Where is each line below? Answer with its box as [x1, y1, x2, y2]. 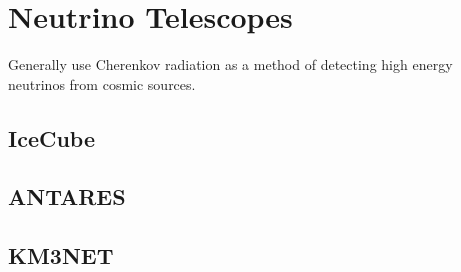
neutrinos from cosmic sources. [8, 73, 196, 94]
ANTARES [8, 181, 126, 212]
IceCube [8, 122, 95, 153]
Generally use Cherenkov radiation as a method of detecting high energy [8, 54, 453, 75]
